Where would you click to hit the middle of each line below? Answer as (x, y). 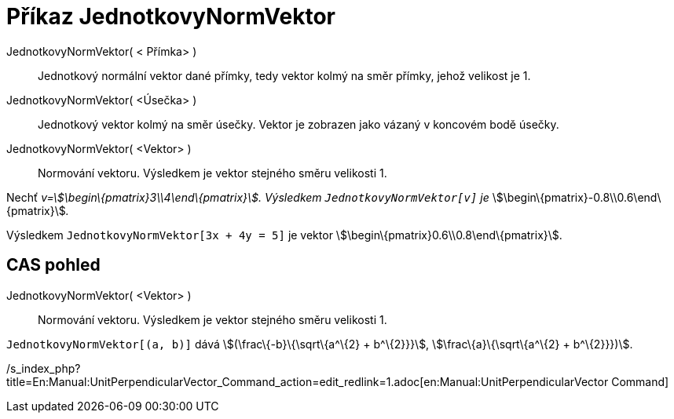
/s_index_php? (44, 368)
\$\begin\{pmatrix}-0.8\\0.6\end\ (577, 197)
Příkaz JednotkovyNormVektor (171, 16)
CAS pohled (53, 265)
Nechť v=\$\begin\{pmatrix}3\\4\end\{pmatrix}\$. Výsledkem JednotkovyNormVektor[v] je (248, 197)
